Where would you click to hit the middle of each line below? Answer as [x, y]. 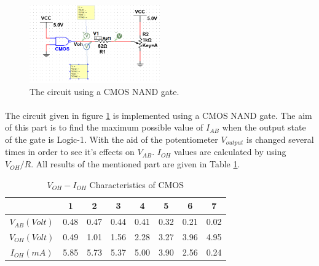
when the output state [264, 127]
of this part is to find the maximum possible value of [104, 127]
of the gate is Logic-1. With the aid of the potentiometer [112, 139]
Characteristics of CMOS [137, 184]
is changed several [280, 139]
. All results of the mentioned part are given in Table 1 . [136, 164]
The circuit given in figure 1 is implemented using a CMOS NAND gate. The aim [159, 115]
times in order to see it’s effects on [70, 152]
